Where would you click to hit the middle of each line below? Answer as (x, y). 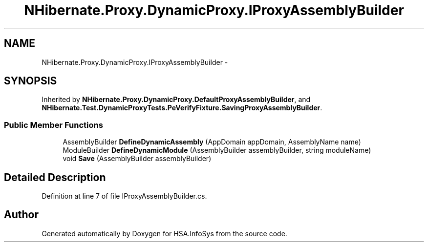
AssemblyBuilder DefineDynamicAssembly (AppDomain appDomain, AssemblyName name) (212, 142)
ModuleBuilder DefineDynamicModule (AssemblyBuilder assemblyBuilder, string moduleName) (217, 150)
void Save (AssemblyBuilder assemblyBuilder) (137, 159)
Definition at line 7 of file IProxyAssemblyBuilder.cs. (124, 196)
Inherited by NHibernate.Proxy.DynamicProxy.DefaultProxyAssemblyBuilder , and (176, 100)
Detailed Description (55, 177)
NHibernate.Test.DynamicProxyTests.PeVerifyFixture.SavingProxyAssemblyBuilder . (182, 108)
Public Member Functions (53, 125)
